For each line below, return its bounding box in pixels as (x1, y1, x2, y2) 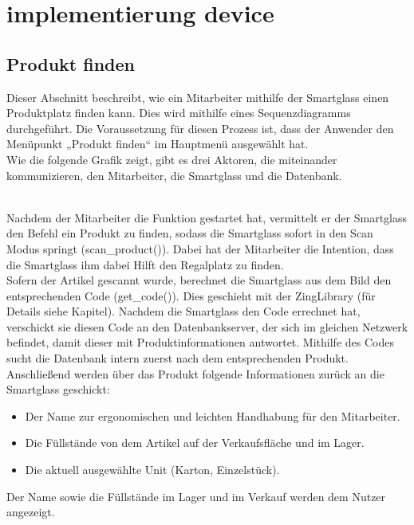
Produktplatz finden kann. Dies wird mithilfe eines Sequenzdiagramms (6, 104, 351, 121)
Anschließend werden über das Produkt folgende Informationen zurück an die (6, 365, 384, 382)
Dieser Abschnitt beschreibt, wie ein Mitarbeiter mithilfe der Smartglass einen (6, 88, 389, 105)
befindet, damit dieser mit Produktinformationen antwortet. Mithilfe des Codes (6, 334, 394, 351)
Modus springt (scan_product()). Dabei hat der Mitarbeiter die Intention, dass (6, 240, 394, 257)
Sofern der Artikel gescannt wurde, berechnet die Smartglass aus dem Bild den (6, 272, 392, 288)
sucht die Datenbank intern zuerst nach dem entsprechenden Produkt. (6, 350, 349, 366)
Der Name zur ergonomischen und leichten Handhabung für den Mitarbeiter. (25, 407, 400, 424)
